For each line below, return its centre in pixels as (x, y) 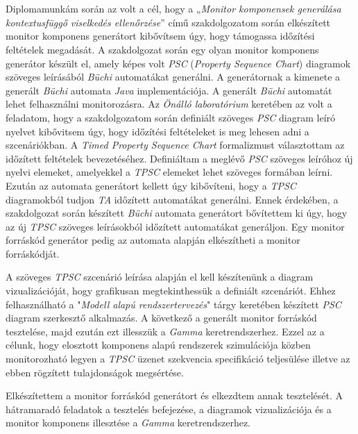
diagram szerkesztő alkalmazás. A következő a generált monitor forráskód (161, 318)
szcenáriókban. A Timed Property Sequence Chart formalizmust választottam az (175, 145)
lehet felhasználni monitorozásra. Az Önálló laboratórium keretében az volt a (169, 104)
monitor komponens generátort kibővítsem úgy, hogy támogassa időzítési (160, 36)
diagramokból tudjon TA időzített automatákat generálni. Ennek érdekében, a (172, 199)
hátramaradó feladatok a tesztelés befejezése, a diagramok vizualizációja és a (169, 409)
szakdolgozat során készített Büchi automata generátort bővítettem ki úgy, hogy (177, 213)
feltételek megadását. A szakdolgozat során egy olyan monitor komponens (162, 49)
